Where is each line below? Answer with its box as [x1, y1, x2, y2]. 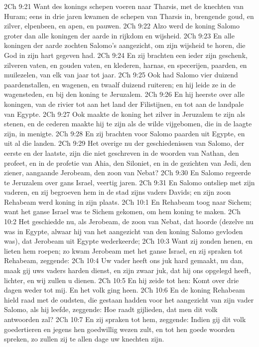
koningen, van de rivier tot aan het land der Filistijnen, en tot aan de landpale [4, 98, 244, 109]
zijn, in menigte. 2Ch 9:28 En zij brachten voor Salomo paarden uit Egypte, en [4, 128, 245, 138]
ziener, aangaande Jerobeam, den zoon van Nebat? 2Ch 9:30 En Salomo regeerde [4, 167, 251, 178]
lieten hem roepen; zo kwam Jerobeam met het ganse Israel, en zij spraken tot [4, 245, 243, 256]
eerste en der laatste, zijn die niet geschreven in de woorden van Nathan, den [4, 147, 239, 158]
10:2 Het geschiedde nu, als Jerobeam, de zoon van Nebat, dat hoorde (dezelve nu [4, 216, 254, 227]
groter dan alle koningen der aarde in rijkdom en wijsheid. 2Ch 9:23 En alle [4, 30, 235, 40]
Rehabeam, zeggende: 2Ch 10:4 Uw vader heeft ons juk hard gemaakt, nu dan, [4, 255, 244, 266]
